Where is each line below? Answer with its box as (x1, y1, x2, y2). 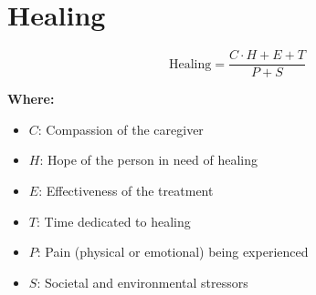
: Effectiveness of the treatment (38, 180, 214, 199)
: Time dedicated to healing (36, 211, 191, 230)
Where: (7, 89, 55, 108)
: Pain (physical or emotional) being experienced (37, 242, 309, 261)
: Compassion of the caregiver (37, 119, 204, 138)
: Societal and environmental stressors (37, 272, 248, 291)
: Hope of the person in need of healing (39, 150, 258, 169)
